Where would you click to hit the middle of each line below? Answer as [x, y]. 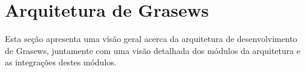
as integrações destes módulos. [61, 62]
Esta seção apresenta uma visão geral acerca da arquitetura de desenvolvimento [151, 39]
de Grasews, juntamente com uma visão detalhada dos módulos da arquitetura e [153, 50]
